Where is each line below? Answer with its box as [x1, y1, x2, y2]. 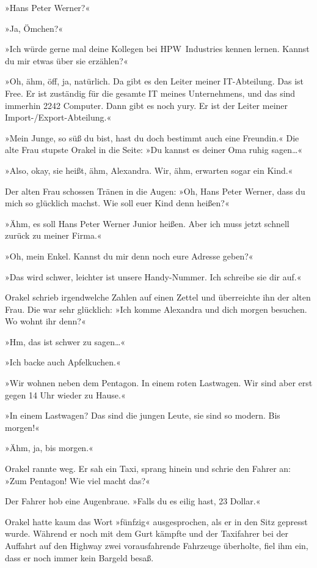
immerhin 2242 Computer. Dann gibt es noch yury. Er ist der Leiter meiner [5, 99, 288, 111]
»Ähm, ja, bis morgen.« [5, 441, 93, 454]
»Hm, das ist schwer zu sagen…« [5, 335, 126, 348]
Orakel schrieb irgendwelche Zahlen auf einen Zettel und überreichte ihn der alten [5, 291, 311, 304]
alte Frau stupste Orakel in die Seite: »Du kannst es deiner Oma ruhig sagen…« [5, 143, 303, 156]
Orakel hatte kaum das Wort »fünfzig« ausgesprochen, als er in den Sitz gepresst [5, 515, 308, 528]
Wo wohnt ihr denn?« [5, 315, 86, 327]
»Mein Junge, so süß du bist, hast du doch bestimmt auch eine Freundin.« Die [5, 131, 299, 144]
